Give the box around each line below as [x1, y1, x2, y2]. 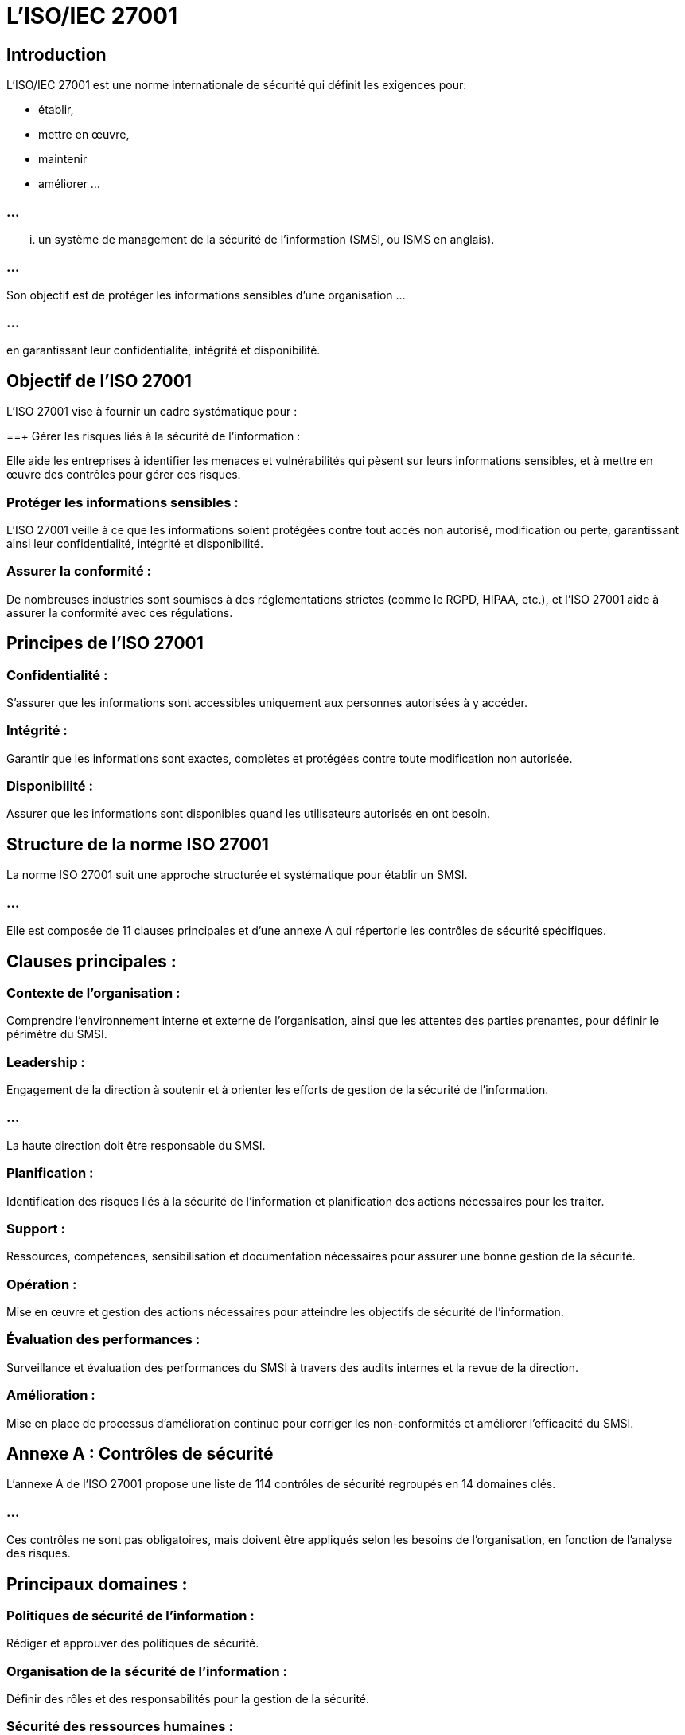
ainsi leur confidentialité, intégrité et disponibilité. [6, 537, 263, 551]
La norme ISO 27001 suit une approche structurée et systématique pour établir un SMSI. [6, 868, 468, 882]
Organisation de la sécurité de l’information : [6, 1663, 288, 1679]
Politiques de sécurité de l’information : [6, 1607, 255, 1624]
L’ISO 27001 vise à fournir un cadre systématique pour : [6, 404, 298, 419]
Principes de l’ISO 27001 [6, 633, 204, 654]
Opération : [6, 1276, 77, 1292]
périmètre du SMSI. [6, 1027, 107, 1041]
